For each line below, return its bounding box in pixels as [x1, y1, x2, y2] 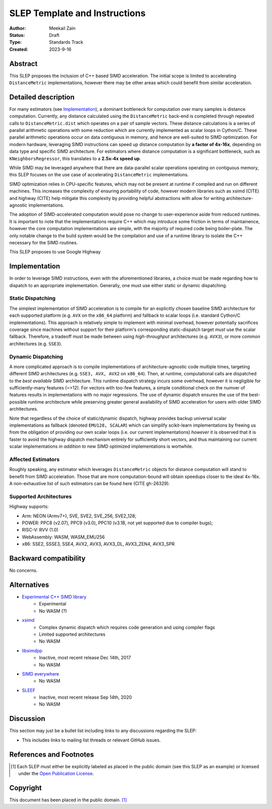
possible [9, 398, 27, 405]
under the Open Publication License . [18, 771, 94, 777]
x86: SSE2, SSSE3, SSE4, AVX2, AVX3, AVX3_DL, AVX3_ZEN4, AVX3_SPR [22, 541, 175, 547]
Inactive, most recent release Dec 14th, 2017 [39, 655, 131, 661]
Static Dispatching [9, 295, 56, 302]
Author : [9, 25, 26, 31]
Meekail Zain [49, 25, 76, 31]
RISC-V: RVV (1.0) [22, 527, 59, 533]
